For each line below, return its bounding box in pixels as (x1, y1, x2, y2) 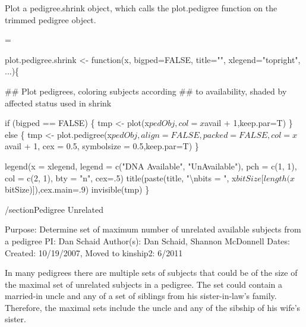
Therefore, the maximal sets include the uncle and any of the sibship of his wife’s (5, 301, 301, 313)
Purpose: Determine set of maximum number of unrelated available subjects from (5, 223, 301, 235)
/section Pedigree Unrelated (5, 203, 104, 215)
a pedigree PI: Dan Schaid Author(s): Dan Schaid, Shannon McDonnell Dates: (5, 234, 290, 247)
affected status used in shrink (5, 96, 112, 109)
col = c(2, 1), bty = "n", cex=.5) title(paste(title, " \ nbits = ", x (5, 171, 236, 184)
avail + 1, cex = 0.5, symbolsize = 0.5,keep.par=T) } (5, 140, 199, 152)
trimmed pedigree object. (5, 13, 96, 26)
